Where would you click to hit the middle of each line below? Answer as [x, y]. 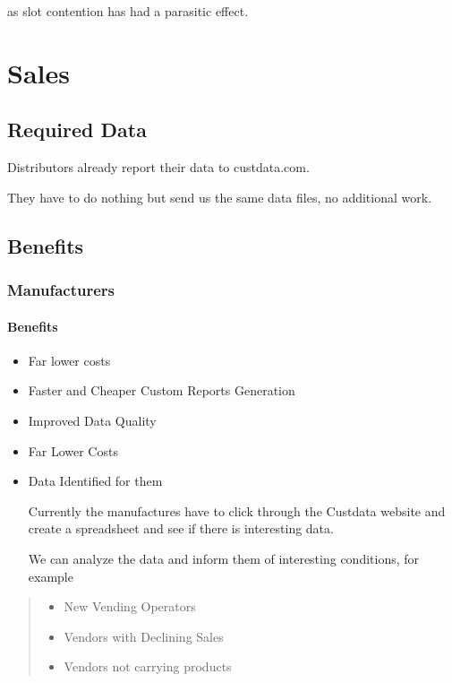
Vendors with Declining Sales [144, 636]
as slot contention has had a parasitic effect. [128, 11]
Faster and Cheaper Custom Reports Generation [162, 390]
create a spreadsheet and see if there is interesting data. [181, 528]
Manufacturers [61, 290]
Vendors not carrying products [148, 666]
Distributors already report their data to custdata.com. [158, 167]
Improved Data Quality [92, 420]
